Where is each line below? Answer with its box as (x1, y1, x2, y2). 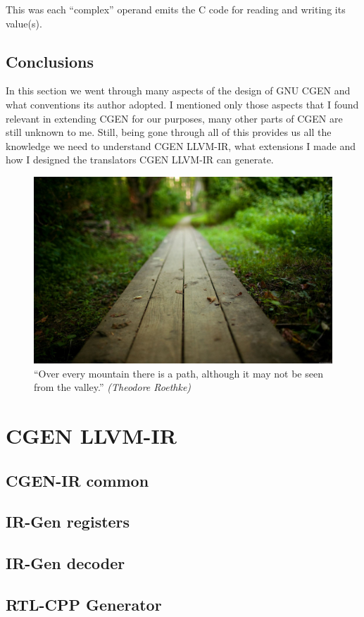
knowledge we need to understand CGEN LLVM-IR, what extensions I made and (6, 138, 356, 153)
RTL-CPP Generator (6, 593, 162, 615)
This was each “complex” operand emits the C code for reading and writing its (6, 2, 346, 16)
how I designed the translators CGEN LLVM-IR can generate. (6, 152, 274, 167)
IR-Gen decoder (6, 552, 125, 574)
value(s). (6, 15, 42, 30)
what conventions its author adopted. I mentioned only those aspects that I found (6, 96, 359, 111)
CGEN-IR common (6, 469, 149, 491)
